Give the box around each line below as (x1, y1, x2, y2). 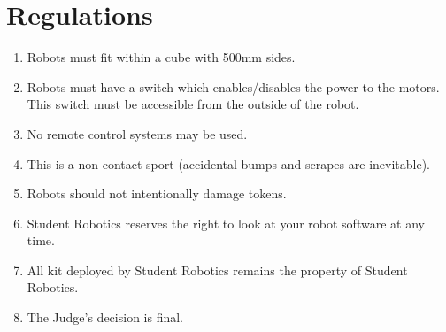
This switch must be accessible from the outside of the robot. (27, 95, 359, 113)
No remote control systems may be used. (27, 124, 248, 143)
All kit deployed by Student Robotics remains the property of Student (27, 260, 408, 279)
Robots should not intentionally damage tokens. (27, 184, 287, 203)
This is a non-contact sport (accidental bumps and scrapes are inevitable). (27, 154, 430, 173)
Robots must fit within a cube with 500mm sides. (27, 48, 296, 66)
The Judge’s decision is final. (27, 308, 184, 327)
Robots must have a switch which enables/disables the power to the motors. (27, 77, 440, 96)
